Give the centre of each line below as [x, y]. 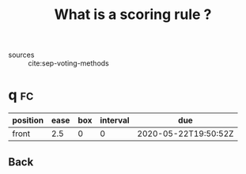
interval [115, 120]
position [28, 120]
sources [21, 55]
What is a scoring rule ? [133, 15]
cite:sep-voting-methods [68, 63]
